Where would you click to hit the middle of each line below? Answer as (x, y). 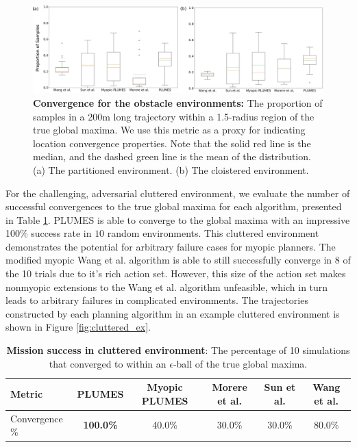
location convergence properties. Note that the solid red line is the (172, 143)
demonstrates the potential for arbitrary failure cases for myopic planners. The (171, 246)
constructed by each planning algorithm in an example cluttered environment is (173, 313)
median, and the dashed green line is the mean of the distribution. (172, 156)
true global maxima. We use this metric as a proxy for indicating (169, 130)
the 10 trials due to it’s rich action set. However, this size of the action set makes (176, 273)
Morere (230, 387)
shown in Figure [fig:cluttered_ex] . (78, 327)
